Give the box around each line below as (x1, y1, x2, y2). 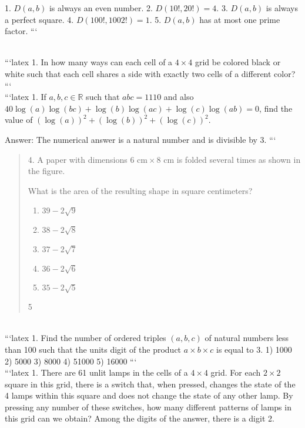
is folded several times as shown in (176, 153, 301, 165)
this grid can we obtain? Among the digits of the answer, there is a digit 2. (5, 412, 274, 424)
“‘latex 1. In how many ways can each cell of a (5, 56, 173, 68)
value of (5, 113, 33, 126)
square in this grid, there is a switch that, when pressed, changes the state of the (5, 377, 296, 390)
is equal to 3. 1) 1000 (216, 343, 292, 355)
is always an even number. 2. (49, 2, 153, 14)
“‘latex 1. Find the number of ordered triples (5, 332, 166, 344)
